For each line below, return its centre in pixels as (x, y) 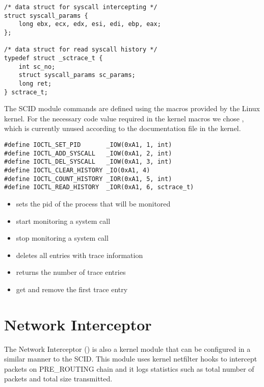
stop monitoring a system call (62, 238)
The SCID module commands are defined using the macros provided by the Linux (132, 108)
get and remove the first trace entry (72, 289)
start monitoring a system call (63, 221)
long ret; (35, 83)
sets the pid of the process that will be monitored (93, 203)
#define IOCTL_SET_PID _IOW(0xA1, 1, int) (88, 145)
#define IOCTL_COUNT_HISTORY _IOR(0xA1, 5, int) (88, 179)
